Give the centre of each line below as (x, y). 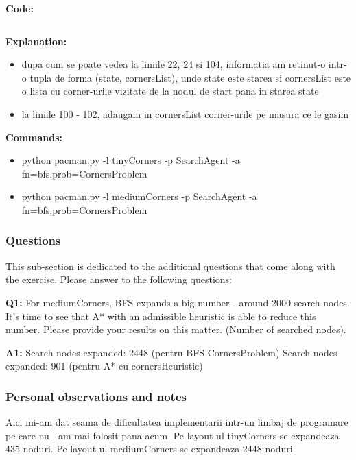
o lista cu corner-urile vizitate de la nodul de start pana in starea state (170, 91)
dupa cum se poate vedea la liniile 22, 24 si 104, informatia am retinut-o (174, 64)
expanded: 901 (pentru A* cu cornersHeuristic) (104, 366)
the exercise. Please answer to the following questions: (119, 279)
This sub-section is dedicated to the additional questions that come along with (170, 266)
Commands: (34, 137)
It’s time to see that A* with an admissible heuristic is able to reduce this (161, 316)
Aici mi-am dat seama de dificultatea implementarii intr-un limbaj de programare (177, 422)
